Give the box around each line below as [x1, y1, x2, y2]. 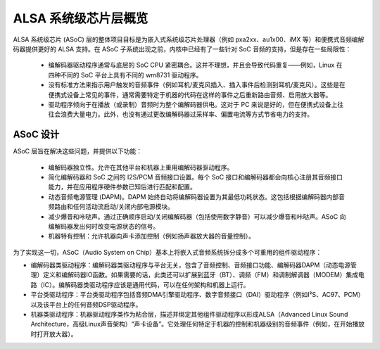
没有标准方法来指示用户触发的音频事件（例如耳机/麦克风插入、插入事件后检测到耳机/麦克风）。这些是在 [48, 81, 346, 89]
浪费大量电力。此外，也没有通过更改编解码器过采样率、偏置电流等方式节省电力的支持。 [60, 110, 313, 119]
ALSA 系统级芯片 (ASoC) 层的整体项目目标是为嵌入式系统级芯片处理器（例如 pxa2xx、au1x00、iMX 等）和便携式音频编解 [13, 35, 365, 44]
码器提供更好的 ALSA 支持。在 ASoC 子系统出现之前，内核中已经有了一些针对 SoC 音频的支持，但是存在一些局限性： [13, 44, 352, 53]
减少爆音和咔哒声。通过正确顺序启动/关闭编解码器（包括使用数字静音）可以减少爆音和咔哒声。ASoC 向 [48, 212, 346, 221]
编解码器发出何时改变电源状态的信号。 [48, 222, 160, 230]
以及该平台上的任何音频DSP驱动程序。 [30, 300, 142, 309]
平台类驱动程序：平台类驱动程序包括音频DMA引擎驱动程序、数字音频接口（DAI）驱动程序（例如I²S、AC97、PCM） [30, 291, 365, 299]
